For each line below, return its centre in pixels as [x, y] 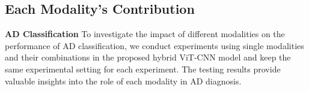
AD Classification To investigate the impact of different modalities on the [145, 34]
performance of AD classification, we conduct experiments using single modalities [154, 45]
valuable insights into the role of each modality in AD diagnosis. [123, 81]
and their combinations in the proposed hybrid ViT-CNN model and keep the [148, 57]
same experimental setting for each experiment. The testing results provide [143, 69]
